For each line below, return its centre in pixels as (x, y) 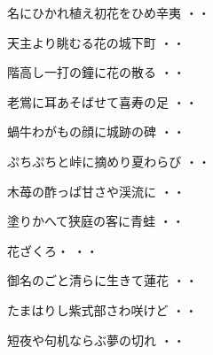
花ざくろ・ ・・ (53, 250)
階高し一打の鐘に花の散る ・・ (96, 72)
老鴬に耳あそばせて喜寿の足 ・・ (103, 101)
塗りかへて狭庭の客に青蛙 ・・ (96, 221)
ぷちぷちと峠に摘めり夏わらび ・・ (109, 161)
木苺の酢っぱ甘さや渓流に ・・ (96, 191)
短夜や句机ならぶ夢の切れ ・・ (96, 340)
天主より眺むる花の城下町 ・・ (96, 42)
